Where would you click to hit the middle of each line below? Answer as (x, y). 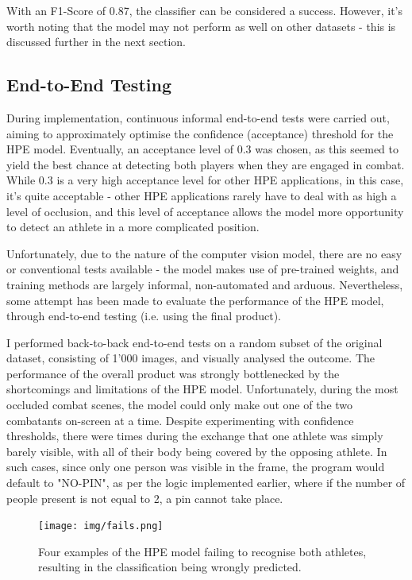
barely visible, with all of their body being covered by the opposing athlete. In (197, 451)
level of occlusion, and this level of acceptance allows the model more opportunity (205, 211)
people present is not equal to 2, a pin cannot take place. (145, 498)
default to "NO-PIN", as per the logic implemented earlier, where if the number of (206, 483)
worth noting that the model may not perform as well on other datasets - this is (201, 26)
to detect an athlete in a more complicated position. (133, 227)
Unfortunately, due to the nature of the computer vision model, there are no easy (204, 253)
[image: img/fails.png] (101, 526)
